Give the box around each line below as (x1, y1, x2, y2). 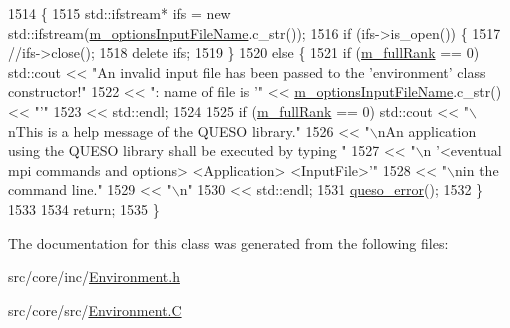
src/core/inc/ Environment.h (8, 266, 180, 287)
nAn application (377, 120, 477, 141)
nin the (455, 159, 499, 180)
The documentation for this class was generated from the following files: (8, 232, 449, 253)
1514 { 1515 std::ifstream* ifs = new (8, 3, 231, 23)
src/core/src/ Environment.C (8, 299, 182, 320)
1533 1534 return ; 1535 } (8, 198, 160, 219)
